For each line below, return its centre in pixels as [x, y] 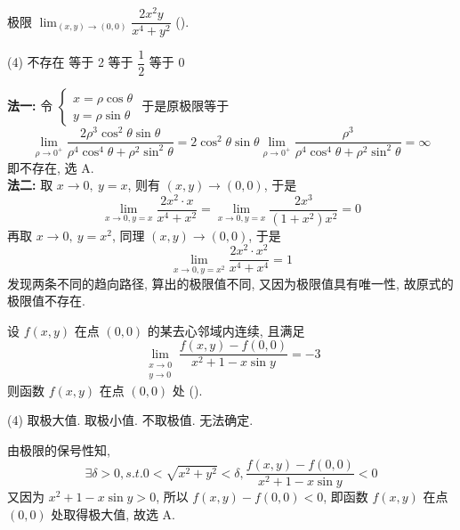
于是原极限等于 [186, 106]
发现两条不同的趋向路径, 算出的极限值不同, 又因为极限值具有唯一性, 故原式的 [230, 283]
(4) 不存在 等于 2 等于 [70, 62]
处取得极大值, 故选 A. [113, 514]
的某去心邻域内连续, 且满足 [226, 330]
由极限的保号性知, [59, 449]
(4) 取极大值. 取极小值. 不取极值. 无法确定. [130, 420]
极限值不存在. [46, 301]
